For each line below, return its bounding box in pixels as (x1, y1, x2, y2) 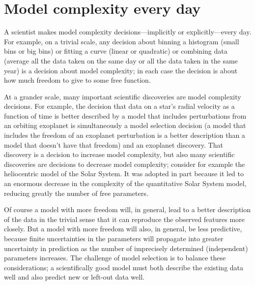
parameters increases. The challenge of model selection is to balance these (4, 253, 226, 263)
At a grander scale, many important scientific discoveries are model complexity (4, 91, 241, 101)
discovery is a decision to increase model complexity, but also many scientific (4, 149, 235, 159)
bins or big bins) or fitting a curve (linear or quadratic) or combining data (4, 46, 227, 56)
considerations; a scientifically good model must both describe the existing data (4, 262, 244, 272)
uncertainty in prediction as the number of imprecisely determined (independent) (4, 243, 248, 253)
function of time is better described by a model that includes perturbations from (4, 110, 247, 121)
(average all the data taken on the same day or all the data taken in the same (4, 55, 238, 65)
